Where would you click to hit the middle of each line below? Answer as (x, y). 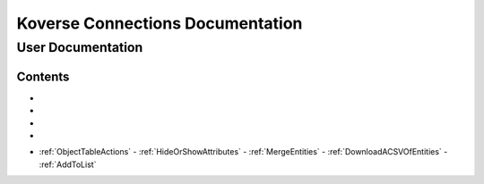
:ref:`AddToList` (68, 164)
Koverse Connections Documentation (160, 23)
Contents (43, 76)
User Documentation (80, 47)
